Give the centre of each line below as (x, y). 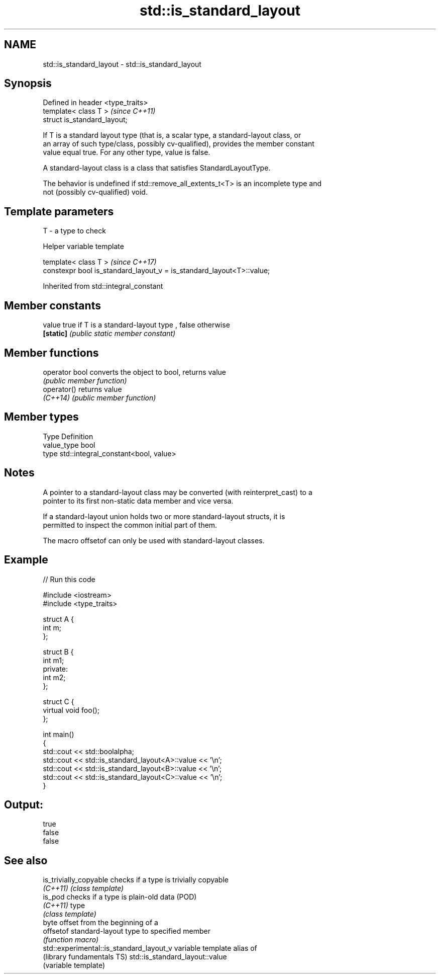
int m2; (54, 677)
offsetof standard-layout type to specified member (127, 931)
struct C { (59, 701)
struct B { (58, 651)
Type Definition (68, 436)
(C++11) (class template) (83, 888)
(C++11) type (64, 906)
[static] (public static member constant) (109, 334)
